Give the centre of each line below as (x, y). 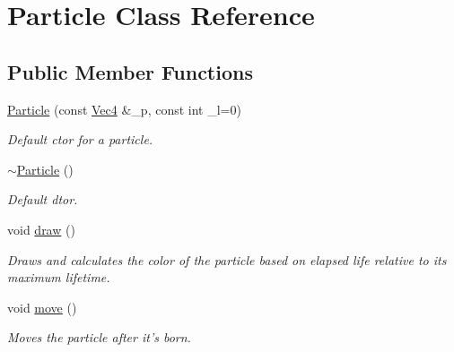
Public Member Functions (130, 71)
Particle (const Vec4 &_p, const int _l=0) (124, 109)
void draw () (41, 229)
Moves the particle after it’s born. (99, 337)
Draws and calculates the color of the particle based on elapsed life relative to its (227, 259)
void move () (42, 307)
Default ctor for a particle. (80, 139)
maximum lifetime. (59, 277)
